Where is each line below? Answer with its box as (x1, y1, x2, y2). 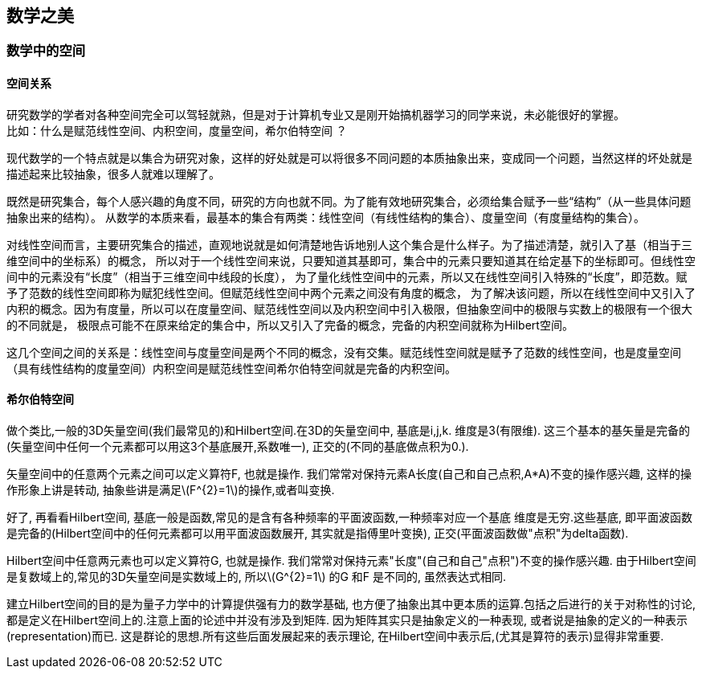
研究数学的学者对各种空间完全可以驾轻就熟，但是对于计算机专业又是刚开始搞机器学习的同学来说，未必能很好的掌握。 (6, 107, 625, 121)
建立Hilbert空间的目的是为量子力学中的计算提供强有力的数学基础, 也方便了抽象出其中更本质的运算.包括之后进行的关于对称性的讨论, (6, 596, 696, 611)
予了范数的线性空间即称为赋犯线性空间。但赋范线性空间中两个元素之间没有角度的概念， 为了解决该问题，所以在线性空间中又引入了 (6, 285, 696, 300)
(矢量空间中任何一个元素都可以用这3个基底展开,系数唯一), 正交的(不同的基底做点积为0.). (6, 439, 469, 453)
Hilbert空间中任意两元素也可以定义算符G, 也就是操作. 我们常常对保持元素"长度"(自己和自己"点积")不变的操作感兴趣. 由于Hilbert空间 (6, 553, 696, 567)
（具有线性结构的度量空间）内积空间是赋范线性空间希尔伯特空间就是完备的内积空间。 (6, 361, 456, 375)
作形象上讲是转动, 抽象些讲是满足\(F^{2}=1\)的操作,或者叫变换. (6, 482, 335, 497)
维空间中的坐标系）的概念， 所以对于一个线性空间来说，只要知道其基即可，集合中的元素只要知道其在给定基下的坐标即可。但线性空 (6, 253, 696, 268)
